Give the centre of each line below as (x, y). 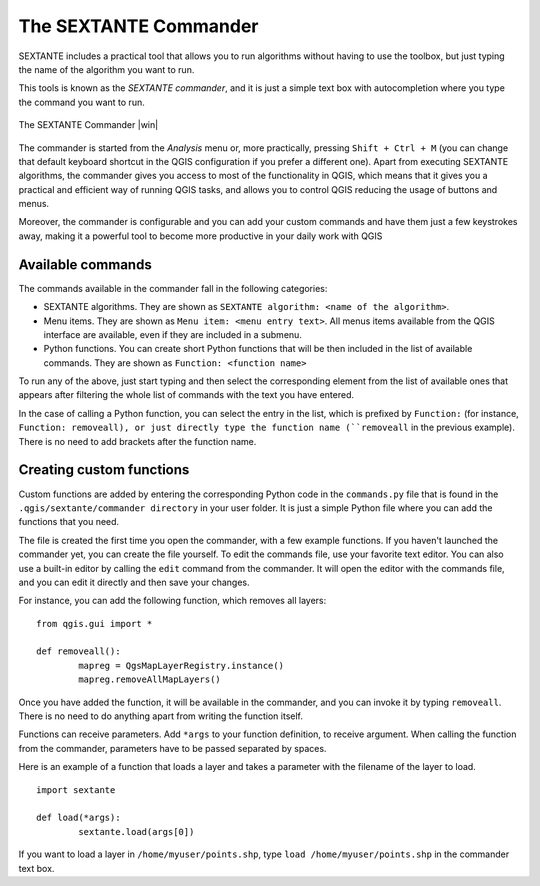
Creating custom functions (104, 470)
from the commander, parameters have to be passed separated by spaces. (172, 748)
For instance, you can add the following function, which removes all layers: (172, 601)
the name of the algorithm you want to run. (106, 69)
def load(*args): (78, 818)
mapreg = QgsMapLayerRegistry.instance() (181, 665)
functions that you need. (69, 522)
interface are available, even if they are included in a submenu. (172, 334)
